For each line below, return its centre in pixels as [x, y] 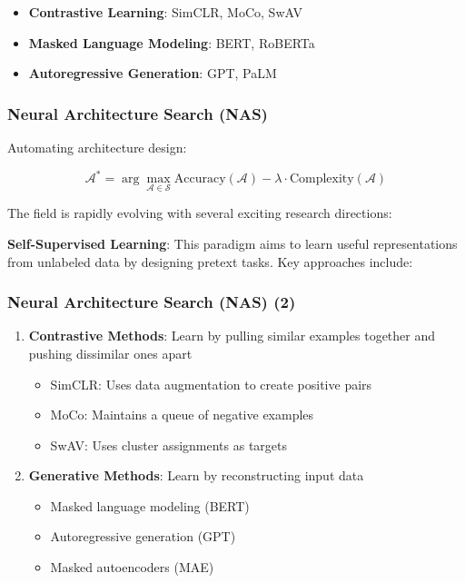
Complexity [322, 179]
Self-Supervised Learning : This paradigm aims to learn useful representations [232, 243]
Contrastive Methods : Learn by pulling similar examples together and [232, 336]
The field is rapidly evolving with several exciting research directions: [200, 213]
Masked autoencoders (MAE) [132, 567]
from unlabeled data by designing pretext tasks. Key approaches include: [210, 261]
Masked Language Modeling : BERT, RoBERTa [172, 42]
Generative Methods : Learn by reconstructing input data [196, 475]
